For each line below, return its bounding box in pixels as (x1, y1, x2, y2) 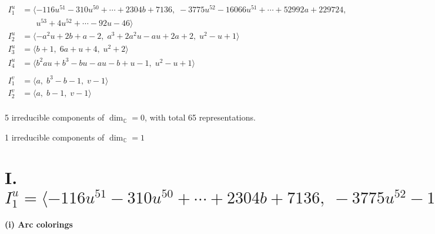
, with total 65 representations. (145, 111, 256, 123)
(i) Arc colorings (5, 218, 73, 230)
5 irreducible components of (5, 111, 105, 123)
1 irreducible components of (5, 131, 105, 143)
